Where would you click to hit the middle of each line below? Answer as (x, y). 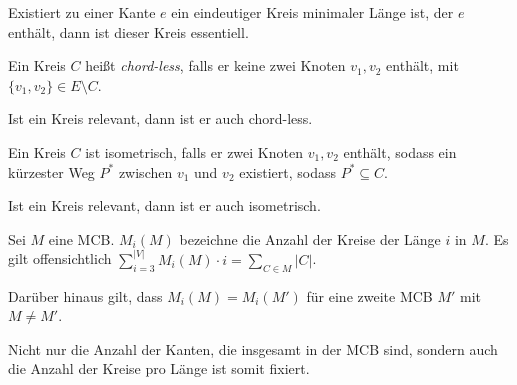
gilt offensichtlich (60, 258)
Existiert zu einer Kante (82, 12)
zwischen (145, 171)
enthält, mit (422, 65)
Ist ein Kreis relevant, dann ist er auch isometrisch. (164, 205)
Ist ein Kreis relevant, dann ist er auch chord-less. (160, 118)
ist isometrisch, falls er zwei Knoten (194, 151)
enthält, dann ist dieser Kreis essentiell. (128, 31)
